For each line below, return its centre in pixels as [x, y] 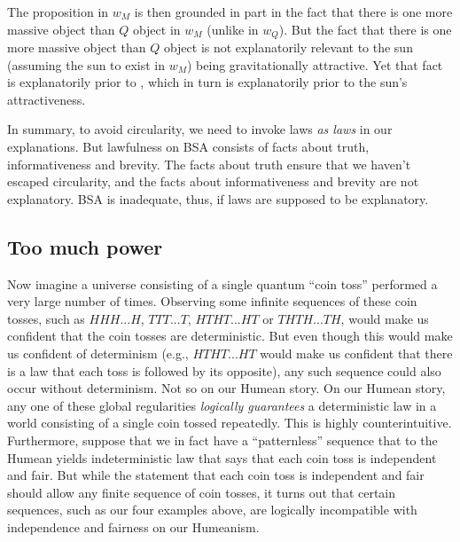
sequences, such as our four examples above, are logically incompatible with [212, 510]
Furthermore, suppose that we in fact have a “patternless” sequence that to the [222, 440]
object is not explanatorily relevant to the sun [288, 47]
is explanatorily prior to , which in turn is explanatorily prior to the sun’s [207, 82]
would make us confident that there [356, 353]
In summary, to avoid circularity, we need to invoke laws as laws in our [200, 129]
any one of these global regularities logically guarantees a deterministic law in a [222, 405]
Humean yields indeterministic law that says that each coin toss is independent [222, 457]
